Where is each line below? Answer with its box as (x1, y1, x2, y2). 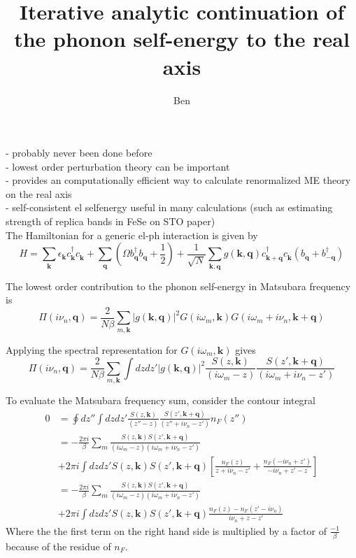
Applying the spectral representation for (6, 342, 178, 357)
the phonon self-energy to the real (14, 24, 350, 53)
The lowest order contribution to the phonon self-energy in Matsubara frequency (6, 278, 351, 293)
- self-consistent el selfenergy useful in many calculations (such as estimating (6, 200, 333, 215)
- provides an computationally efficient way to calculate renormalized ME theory (6, 173, 351, 187)
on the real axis (6, 186, 72, 201)
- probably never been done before (6, 145, 152, 160)
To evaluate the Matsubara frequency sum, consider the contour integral (6, 392, 315, 407)
